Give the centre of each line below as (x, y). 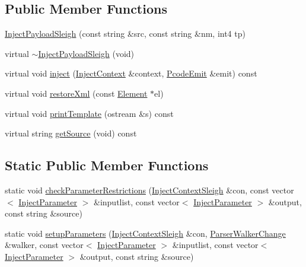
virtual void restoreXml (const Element (76, 93)
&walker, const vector (44, 245)
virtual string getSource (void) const (71, 133)
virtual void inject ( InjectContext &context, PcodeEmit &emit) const (131, 73)
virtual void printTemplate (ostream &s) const (89, 113)
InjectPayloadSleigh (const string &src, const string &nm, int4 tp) (125, 34)
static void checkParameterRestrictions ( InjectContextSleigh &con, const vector (149, 190)
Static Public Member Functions (107, 165)
